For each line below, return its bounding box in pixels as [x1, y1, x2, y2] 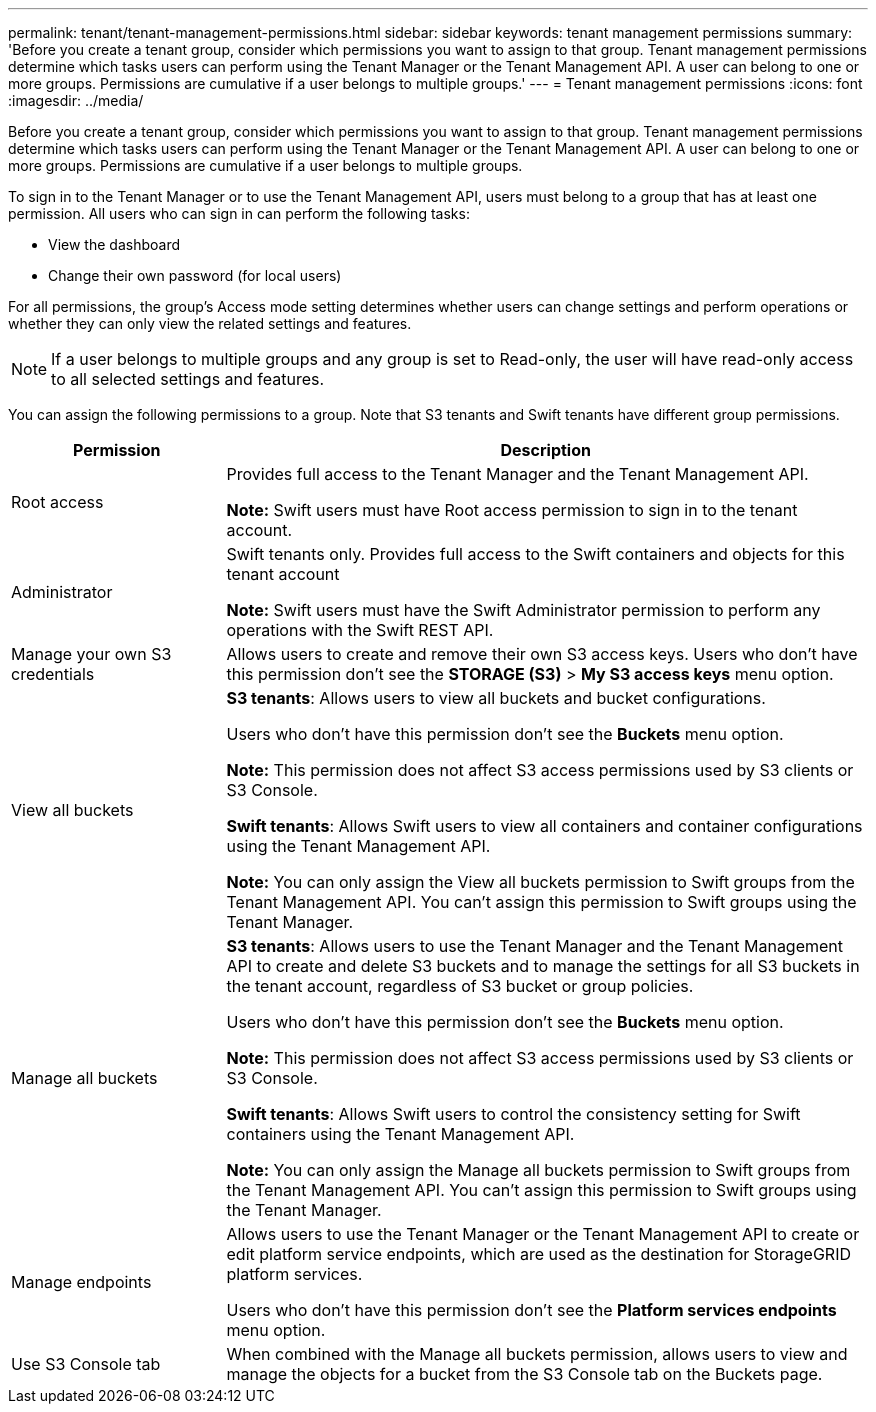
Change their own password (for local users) [48, 267, 342, 284]
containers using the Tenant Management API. [226, 1124, 575, 1144]
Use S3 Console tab [11, 1354, 161, 1374]
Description [500, 440, 591, 460]
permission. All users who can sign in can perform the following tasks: [8, 205, 470, 222]
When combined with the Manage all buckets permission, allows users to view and [226, 1344, 848, 1364]
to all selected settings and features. [51, 369, 325, 389]
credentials [11, 664, 95, 684]
